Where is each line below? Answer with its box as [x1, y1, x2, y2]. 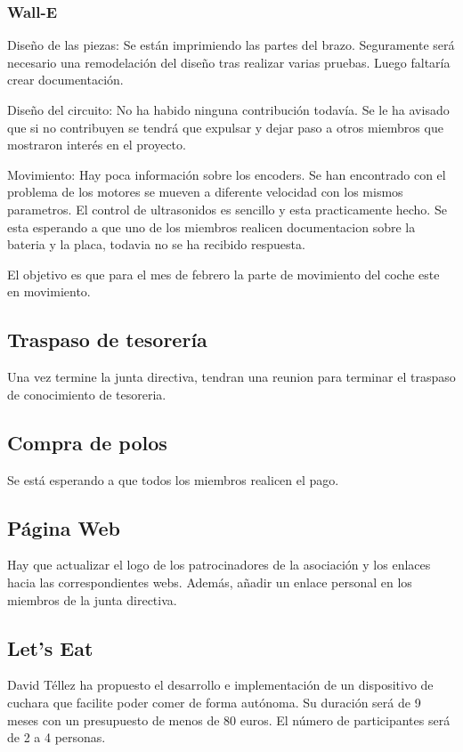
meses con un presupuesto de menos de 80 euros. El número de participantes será [7, 710, 451, 729]
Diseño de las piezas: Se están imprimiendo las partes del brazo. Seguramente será [7, 36, 455, 54]
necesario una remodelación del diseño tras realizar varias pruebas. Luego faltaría [7, 53, 451, 71]
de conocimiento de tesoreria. [7, 384, 167, 403]
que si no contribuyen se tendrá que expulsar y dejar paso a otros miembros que [7, 117, 443, 136]
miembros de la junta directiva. [7, 590, 177, 609]
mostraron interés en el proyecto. [7, 135, 186, 154]
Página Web [7, 513, 120, 541]
